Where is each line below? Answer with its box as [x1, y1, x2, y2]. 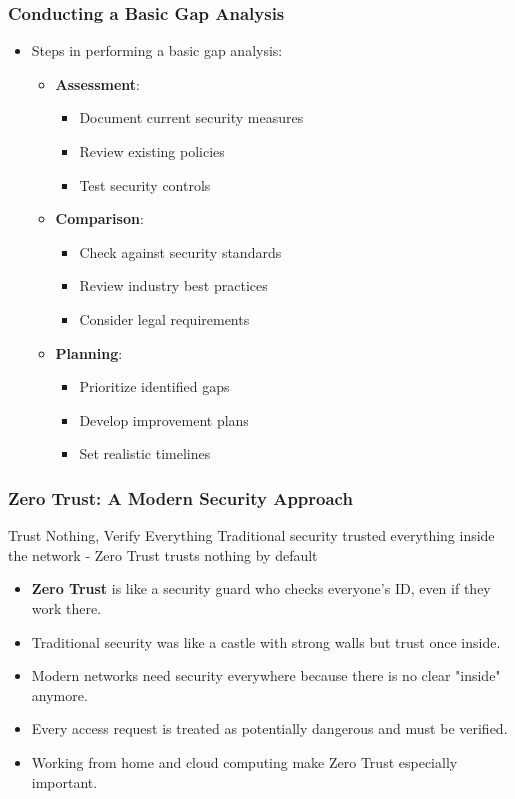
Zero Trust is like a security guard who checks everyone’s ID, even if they [31, 578, 491, 599]
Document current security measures [79, 107, 304, 128]
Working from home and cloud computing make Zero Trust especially [31, 751, 458, 772]
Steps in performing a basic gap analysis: [31, 40, 283, 61]
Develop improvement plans [79, 409, 249, 430]
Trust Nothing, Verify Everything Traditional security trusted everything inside [8, 525, 495, 546]
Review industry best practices [79, 275, 268, 296]
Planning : [55, 342, 123, 363]
